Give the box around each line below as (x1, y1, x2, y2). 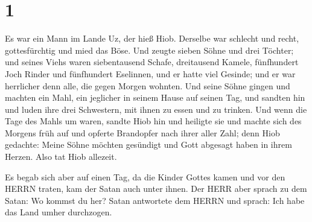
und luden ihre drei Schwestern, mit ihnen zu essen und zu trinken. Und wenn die (5, 103, 307, 115)
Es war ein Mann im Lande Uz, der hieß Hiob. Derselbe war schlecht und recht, (5, 32, 299, 45)
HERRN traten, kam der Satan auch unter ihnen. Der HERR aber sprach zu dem (5, 182, 307, 195)
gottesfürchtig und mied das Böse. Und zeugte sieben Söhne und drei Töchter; (5, 43, 294, 56)
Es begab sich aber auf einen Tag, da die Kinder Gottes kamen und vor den (5, 170, 285, 183)
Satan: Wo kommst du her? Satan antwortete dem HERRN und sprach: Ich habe (5, 194, 305, 206)
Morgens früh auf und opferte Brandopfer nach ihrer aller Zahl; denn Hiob (5, 126, 280, 139)
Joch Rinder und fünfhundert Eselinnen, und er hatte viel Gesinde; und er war (5, 67, 296, 80)
